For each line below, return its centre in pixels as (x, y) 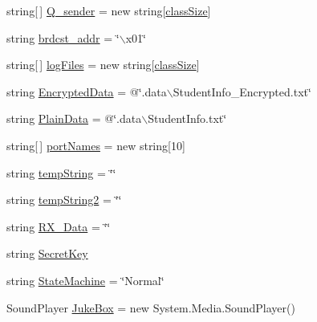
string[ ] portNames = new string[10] (96, 145)
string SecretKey (47, 253)
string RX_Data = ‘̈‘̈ (59, 226)
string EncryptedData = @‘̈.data (87, 91)
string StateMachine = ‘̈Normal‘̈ (85, 280)
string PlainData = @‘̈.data (74, 118)
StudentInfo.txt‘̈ (187, 118)
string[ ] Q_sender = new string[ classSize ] (109, 10)
